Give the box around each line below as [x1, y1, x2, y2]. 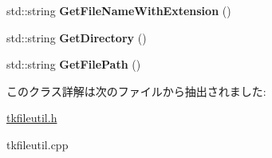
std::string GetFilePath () [6, 56, 141, 73]
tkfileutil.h [6, 109, 57, 126]
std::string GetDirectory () [6, 29, 147, 45]
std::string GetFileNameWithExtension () [6, 2, 231, 18]
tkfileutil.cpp [6, 136, 69, 152]
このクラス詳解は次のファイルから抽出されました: [6, 82, 266, 99]
